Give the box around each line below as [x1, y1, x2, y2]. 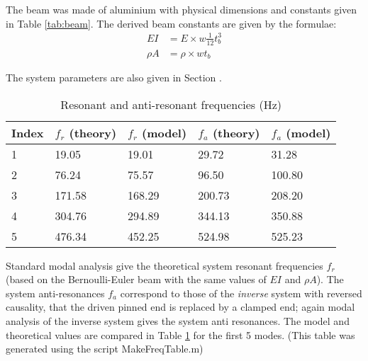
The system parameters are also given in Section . [6, 70, 222, 85]
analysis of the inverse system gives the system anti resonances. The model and [6, 314, 350, 328]
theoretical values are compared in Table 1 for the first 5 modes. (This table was [6, 327, 355, 342]
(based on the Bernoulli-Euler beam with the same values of [6, 272, 267, 287]
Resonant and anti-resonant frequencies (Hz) [60, 96, 282, 113]
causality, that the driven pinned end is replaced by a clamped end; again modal [6, 299, 355, 314]
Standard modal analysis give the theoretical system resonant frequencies [6, 258, 323, 273]
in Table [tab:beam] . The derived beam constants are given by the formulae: [6, 16, 337, 30]
